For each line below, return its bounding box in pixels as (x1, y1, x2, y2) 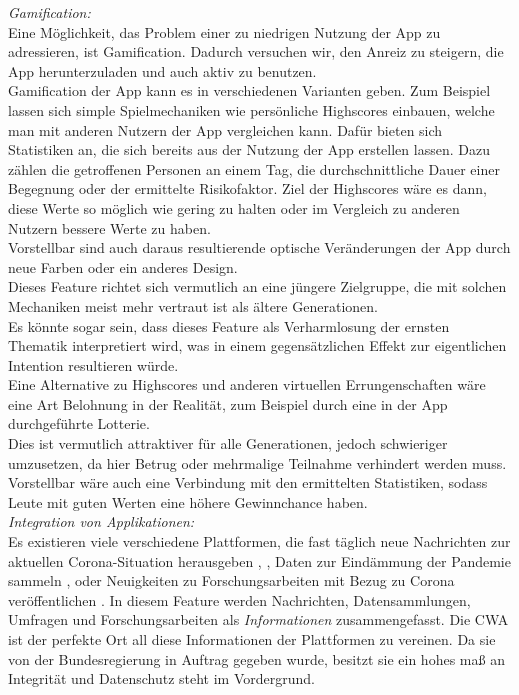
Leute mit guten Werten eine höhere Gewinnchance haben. (8, 491, 368, 512)
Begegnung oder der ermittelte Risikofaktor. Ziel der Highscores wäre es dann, (8, 178, 487, 199)
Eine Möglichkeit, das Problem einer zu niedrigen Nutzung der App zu (8, 21, 441, 42)
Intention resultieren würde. (8, 354, 179, 375)
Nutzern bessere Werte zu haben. (8, 217, 211, 238)
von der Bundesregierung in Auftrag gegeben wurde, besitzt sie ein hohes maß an (8, 648, 505, 669)
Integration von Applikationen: (8, 511, 195, 532)
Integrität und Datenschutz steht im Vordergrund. (8, 668, 315, 689)
